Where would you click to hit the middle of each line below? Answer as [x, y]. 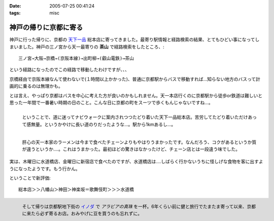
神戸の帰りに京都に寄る [46, 28]
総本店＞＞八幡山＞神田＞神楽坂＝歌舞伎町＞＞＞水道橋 [76, 190]
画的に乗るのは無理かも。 [36, 86]
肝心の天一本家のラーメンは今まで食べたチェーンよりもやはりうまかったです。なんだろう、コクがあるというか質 [139, 142]
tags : [15, 13]
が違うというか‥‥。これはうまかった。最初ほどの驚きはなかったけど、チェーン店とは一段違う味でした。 [131, 149]
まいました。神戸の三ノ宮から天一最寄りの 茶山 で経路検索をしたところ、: [87, 47]
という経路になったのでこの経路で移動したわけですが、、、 [69, 70]
